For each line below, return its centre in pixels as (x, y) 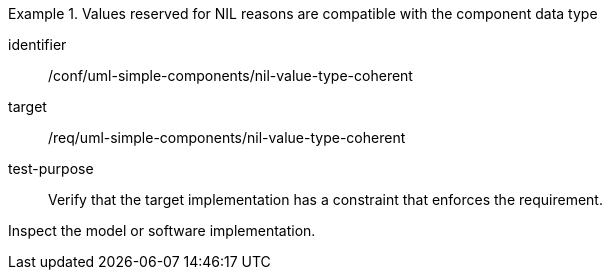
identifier (37, 44)
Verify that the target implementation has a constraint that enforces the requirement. (325, 199)
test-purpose (51, 168)
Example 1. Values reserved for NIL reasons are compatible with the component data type (303, 13)
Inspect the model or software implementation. (162, 230)
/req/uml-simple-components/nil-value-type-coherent (227, 137)
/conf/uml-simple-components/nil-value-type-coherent (230, 75)
